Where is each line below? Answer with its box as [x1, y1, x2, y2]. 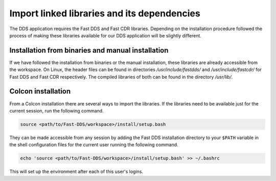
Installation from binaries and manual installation [9, 46, 169, 55]
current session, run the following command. [9, 107, 104, 114]
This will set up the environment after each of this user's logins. [9, 169, 143, 175]
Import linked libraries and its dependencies [9, 8, 200, 19]
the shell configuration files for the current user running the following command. [9, 142, 178, 148]
